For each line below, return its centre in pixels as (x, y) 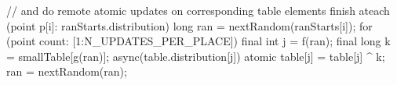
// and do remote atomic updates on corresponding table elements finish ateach (198, 10)
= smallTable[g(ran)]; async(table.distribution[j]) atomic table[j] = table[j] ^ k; (196, 56)
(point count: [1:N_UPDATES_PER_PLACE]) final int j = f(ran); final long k (198, 41)
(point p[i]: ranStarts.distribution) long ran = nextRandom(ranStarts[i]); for (189, 25)
